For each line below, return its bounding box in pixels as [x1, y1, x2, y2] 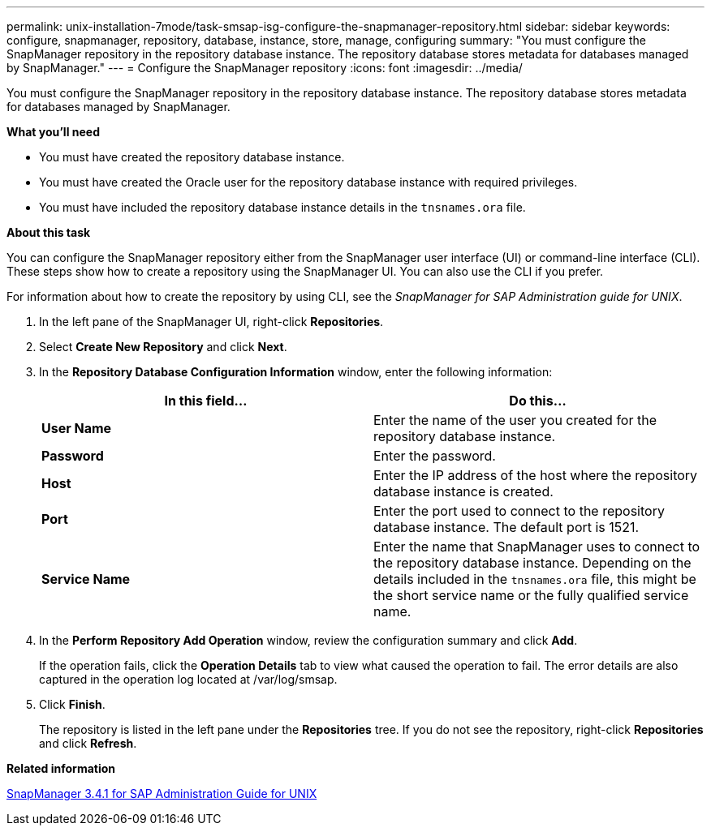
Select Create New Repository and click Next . [39, 340, 287, 354]
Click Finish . [39, 697, 106, 711]
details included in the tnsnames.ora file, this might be [373, 571, 696, 587]
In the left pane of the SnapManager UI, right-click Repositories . [39, 315, 384, 328]
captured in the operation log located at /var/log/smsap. [39, 672, 338, 686]
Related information [6, 761, 116, 775]
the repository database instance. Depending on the [373, 555, 692, 571]
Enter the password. [373, 448, 496, 464]
